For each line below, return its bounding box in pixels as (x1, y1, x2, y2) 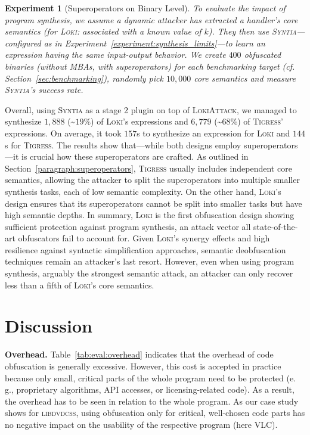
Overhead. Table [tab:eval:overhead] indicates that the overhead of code (5, 348, 274, 361)
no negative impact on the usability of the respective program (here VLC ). (5, 418, 278, 430)
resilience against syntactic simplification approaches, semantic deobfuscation (5, 243, 286, 256)
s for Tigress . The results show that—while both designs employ (5, 138, 241, 151)
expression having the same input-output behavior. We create (5, 48, 226, 61)
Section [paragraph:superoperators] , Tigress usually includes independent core (5, 161, 292, 174)
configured (5, 36, 41, 49)
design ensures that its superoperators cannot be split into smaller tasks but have (5, 197, 302, 209)
